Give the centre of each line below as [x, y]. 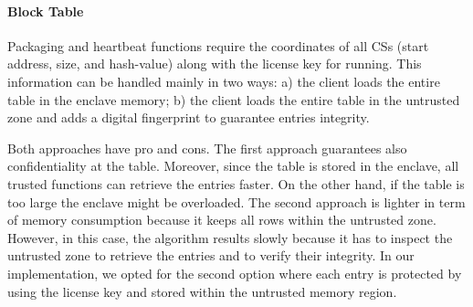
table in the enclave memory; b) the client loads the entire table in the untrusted [234, 99]
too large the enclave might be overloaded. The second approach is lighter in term [236, 201]
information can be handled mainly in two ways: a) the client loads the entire [224, 81]
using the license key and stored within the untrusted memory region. [202, 291]
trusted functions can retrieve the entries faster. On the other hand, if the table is [236, 183]
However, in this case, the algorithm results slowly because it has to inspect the [230, 237]
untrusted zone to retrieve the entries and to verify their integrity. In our [211, 255]
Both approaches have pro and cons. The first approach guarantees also [207, 148]
